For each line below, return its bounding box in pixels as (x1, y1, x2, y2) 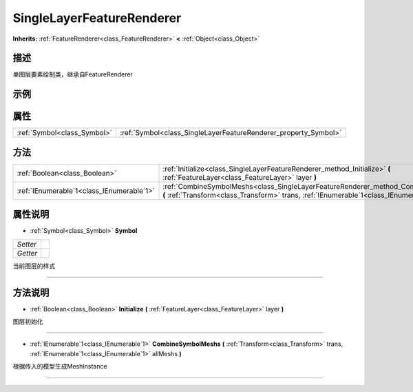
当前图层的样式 (12, 262, 55, 270)
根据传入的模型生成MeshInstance (12, 362, 107, 371)
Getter (17, 248, 38, 258)
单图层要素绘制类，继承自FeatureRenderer (12, 70, 134, 79)
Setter (17, 239, 37, 249)
